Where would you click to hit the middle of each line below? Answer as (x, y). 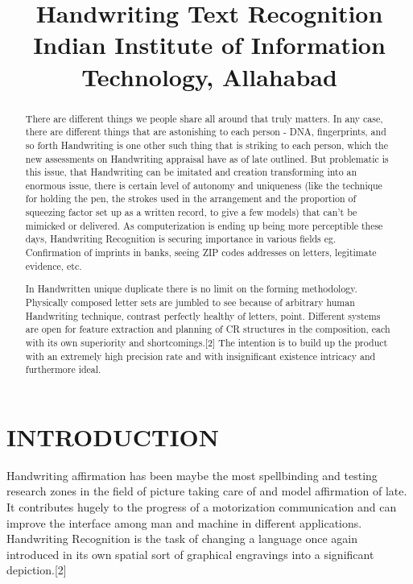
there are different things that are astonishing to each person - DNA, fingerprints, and (206, 132)
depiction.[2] (37, 570)
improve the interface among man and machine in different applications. (184, 522)
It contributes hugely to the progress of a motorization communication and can (202, 507)
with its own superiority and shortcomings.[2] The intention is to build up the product (206, 342)
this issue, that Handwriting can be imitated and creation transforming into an (191, 172)
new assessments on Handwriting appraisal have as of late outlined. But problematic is (207, 158)
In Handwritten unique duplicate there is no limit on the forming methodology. (191, 289)
